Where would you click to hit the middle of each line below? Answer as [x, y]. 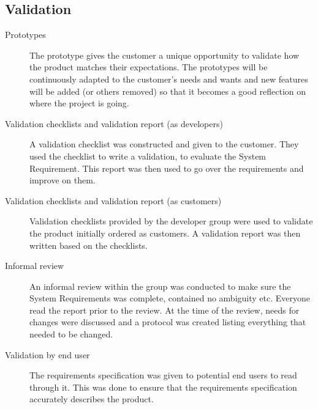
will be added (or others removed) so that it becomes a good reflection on [168, 91]
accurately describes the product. [92, 399]
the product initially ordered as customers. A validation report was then [165, 233]
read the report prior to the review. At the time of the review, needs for [165, 310]
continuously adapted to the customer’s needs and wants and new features [169, 79]
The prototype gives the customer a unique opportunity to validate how [165, 55]
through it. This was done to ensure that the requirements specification [163, 387]
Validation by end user [47, 354]
